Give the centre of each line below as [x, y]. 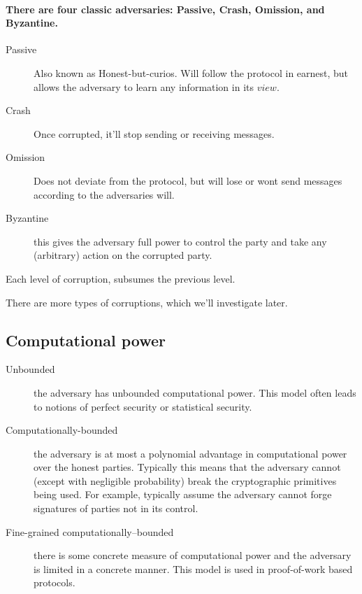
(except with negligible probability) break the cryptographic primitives [185, 480]
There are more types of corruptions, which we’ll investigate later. [147, 302]
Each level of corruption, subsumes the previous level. [121, 278]
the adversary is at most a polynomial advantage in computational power [190, 453]
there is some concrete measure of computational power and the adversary [193, 555]
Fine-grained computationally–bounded [90, 531]
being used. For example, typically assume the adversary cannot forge [183, 494]
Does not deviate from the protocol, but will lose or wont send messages [188, 180]
